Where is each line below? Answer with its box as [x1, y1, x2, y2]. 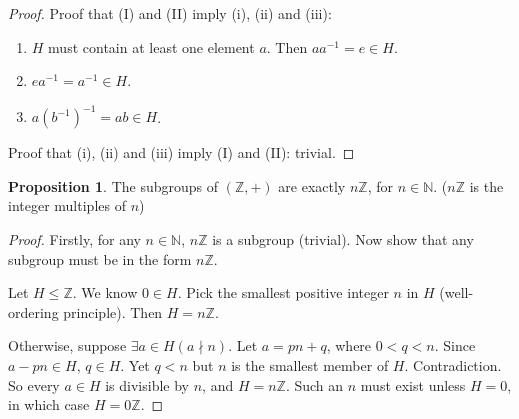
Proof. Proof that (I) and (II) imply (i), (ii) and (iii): [8, 3, 332, 23]
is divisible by [105, 374, 190, 395]
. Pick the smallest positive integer [177, 282, 389, 303]
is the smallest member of [231, 355, 389, 376]
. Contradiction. [404, 355, 502, 376]
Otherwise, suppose [8, 335, 127, 356]
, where [326, 335, 372, 356]
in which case [8, 394, 90, 415]
